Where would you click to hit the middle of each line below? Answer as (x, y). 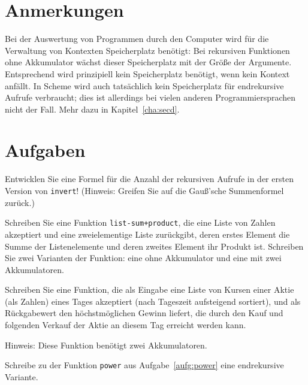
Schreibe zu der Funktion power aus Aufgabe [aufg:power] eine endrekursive (144, 365)
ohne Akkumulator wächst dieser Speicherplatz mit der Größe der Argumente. (148, 62)
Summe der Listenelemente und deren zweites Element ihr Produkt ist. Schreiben (154, 246)
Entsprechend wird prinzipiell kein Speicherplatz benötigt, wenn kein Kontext (147, 73)
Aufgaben (45, 150)
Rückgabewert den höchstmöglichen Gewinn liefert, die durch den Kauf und (144, 313)
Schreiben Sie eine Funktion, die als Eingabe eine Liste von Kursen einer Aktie (150, 289)
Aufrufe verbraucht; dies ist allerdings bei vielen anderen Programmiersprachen (150, 97)
